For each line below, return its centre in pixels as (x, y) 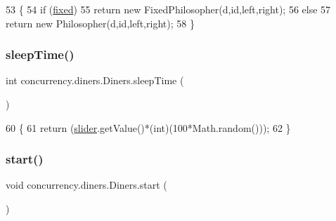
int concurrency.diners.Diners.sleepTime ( (95, 80)
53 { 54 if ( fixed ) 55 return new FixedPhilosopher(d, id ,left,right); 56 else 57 (168, 9)
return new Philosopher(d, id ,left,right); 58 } (100, 23)
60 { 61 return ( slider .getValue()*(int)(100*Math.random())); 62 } (148, 127)
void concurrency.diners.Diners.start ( (86, 185)
